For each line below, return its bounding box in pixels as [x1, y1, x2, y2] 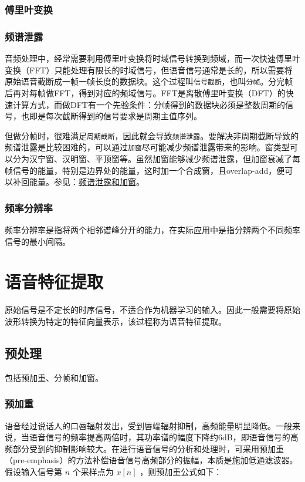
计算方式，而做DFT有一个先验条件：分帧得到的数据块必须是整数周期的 [12, 98, 285, 110]
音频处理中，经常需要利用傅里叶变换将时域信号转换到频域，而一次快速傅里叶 [5, 52, 300, 65]
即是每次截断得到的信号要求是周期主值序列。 [29, 110, 202, 122]
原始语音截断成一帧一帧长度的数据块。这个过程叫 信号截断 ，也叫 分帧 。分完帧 [5, 75, 293, 87]
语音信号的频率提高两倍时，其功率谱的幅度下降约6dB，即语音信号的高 [29, 431, 299, 443]
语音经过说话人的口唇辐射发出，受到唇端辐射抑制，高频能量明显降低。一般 [5, 419, 292, 432]
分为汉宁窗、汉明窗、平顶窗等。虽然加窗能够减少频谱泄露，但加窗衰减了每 [12, 153, 300, 164]
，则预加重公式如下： [140, 465, 222, 477]
